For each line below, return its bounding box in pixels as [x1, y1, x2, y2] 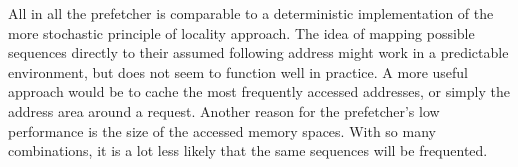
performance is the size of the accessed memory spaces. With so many [8, 120, 436, 141]
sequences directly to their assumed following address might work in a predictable [8, 42, 509, 63]
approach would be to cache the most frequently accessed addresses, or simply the [8, 81, 510, 102]
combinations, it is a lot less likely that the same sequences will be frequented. [8, 140, 488, 161]
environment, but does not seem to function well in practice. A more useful [8, 61, 468, 82]
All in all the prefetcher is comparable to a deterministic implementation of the [8, 3, 494, 23]
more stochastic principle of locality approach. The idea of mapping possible [8, 22, 475, 43]
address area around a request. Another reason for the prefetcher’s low [8, 100, 440, 121]
